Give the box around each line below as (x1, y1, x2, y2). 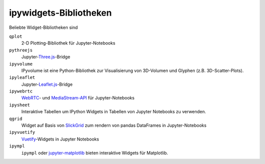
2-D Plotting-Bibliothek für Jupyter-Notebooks (21, 40, 115, 46)
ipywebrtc (9, 89, 33, 94)
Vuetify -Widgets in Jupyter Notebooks (21, 136, 99, 142)
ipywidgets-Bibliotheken (9, 7, 112, 18)
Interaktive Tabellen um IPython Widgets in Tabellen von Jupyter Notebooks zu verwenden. (21, 109, 206, 115)
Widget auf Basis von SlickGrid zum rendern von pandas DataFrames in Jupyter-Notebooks (21, 122, 207, 128)
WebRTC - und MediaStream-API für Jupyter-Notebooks (21, 95, 135, 101)
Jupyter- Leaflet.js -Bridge (21, 81, 73, 87)
